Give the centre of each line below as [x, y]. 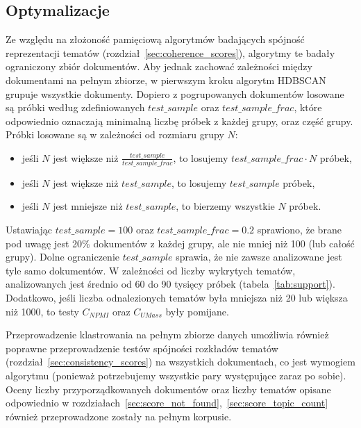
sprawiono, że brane [299, 229]
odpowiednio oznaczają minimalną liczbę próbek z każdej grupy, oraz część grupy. [179, 121]
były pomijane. [197, 311]
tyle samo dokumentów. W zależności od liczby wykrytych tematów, [151, 270]
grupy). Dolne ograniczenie [63, 257]
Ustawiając [29, 229]
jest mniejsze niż [88, 206]
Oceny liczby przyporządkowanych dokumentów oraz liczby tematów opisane [168, 389]
